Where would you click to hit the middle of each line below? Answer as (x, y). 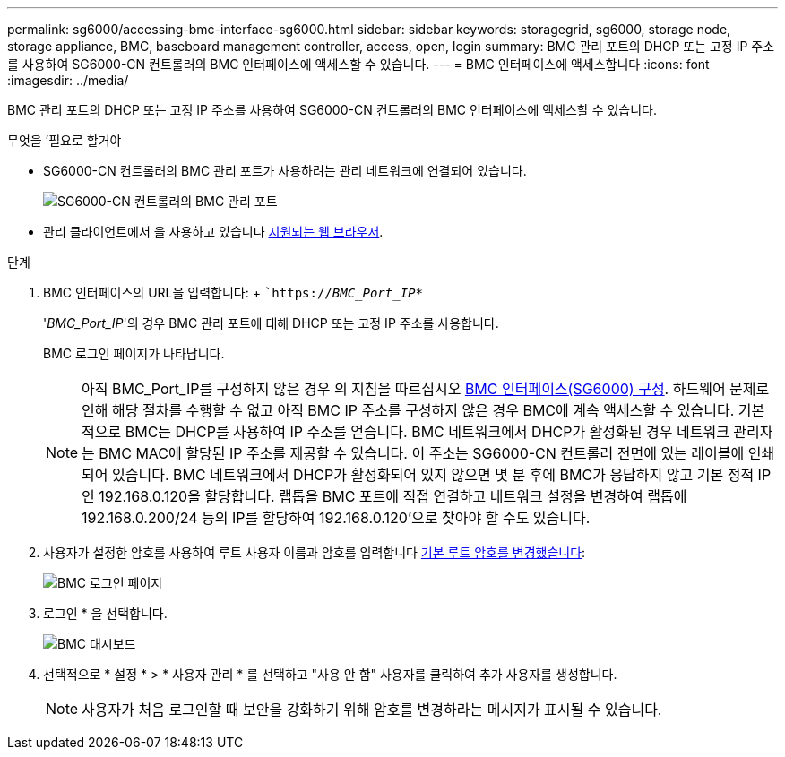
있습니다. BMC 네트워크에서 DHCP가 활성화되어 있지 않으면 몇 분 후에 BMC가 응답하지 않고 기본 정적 (433, 475)
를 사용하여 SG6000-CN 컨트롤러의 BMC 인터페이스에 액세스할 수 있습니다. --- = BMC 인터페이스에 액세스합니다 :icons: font (358, 64)
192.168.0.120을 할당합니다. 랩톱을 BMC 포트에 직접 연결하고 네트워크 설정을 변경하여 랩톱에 (393, 496)
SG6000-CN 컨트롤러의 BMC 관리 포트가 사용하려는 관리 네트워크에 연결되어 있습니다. (285, 171)
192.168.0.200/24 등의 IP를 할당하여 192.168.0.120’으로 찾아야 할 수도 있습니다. (336, 518)
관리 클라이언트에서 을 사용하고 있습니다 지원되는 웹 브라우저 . (213, 232)
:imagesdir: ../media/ (68, 80)
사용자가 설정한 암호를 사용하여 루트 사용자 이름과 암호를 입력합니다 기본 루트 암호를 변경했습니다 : (315, 552)
